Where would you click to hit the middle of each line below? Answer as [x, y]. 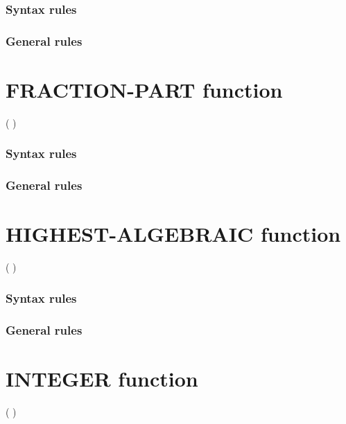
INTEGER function [102, 378]
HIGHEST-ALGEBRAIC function [173, 234]
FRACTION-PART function [144, 89]
